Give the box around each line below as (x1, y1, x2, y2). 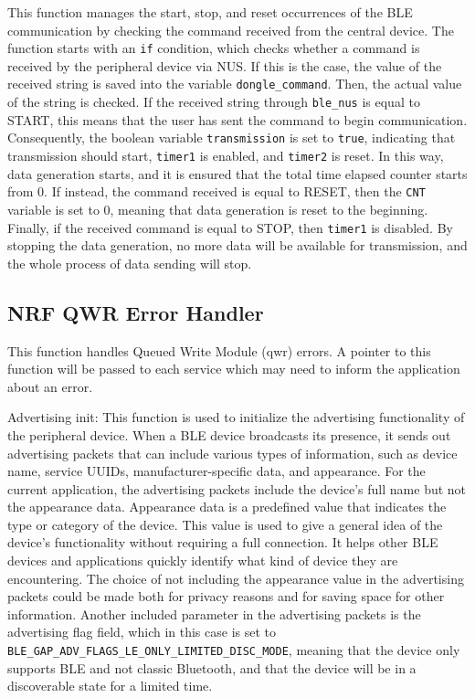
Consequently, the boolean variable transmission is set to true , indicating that (7, 128, 456, 147)
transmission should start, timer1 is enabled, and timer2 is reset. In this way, (7, 146, 444, 164)
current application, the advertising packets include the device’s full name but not (7, 479, 467, 498)
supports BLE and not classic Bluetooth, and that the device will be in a (7, 658, 417, 677)
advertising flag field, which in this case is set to (7, 622, 277, 641)
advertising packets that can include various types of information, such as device (7, 443, 458, 462)
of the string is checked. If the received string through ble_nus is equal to (7, 92, 420, 111)
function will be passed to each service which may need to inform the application (7, 359, 460, 378)
